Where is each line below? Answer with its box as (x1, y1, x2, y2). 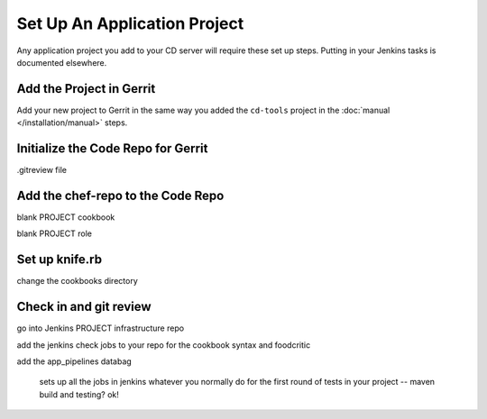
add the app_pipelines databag (16, 356, 133, 367)
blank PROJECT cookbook (16, 212, 115, 223)
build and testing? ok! (39, 388, 119, 400)
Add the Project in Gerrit (16, 81, 156, 96)
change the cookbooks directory (16, 276, 139, 287)
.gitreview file (16, 165, 68, 176)
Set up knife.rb (16, 252, 103, 268)
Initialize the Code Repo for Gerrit (16, 141, 208, 157)
